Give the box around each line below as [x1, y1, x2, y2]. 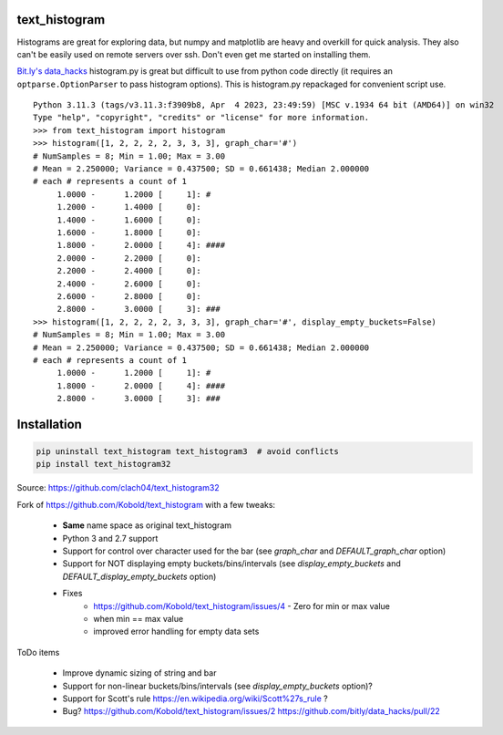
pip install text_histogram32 [36, 459, 171, 470]
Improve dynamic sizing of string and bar [62, 668, 217, 678]
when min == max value [93, 613, 184, 624]
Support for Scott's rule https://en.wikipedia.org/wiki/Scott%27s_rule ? [62, 693, 328, 704]
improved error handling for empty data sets [93, 626, 260, 637]
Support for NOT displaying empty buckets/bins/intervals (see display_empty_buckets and [62, 558, 401, 569]
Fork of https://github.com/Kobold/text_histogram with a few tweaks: [16, 499, 276, 510]
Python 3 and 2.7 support [62, 533, 159, 543]
